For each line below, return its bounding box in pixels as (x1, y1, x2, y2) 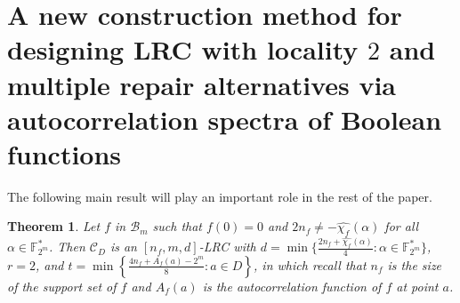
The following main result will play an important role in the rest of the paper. (7, 187, 432, 205)
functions (7, 135, 122, 171)
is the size (387, 255, 442, 274)
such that (152, 217, 202, 235)
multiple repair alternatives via (7, 66, 396, 102)
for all (384, 217, 419, 235)
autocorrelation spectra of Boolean (7, 100, 442, 137)
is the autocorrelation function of (202, 276, 382, 295)
